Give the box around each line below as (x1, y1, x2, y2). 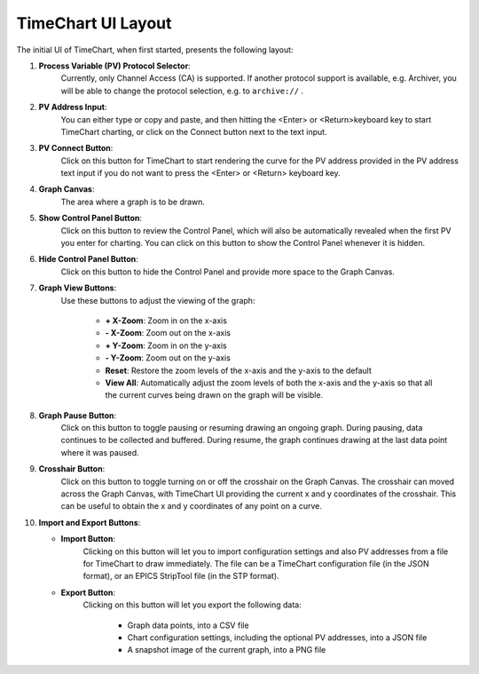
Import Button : (60, 534, 115, 544)
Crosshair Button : (38, 464, 106, 474)
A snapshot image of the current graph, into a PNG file (127, 645, 326, 655)
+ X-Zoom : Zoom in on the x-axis (105, 315, 228, 326)
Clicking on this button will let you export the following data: (82, 599, 302, 610)
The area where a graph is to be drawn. (60, 196, 206, 207)
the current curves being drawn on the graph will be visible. (105, 390, 324, 400)
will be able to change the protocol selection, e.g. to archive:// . (60, 85, 304, 96)
